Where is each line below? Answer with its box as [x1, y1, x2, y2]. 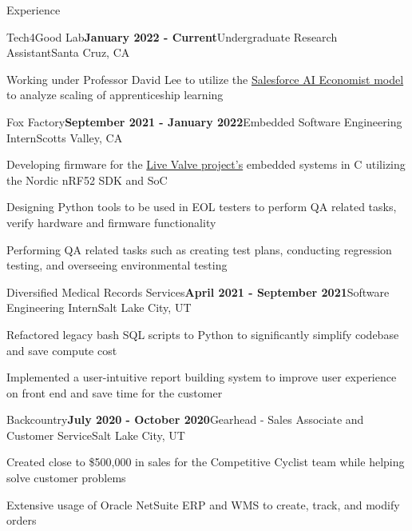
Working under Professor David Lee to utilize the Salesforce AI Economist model [6, 70, 404, 87]
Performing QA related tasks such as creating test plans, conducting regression [6, 241, 392, 258]
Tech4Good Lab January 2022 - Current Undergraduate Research [6, 28, 338, 45]
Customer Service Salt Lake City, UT [6, 426, 185, 443]
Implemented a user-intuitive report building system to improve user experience [6, 369, 397, 385]
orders [6, 512, 37, 529]
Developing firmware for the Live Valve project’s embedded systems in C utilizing [6, 156, 406, 173]
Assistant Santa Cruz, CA [6, 44, 130, 61]
